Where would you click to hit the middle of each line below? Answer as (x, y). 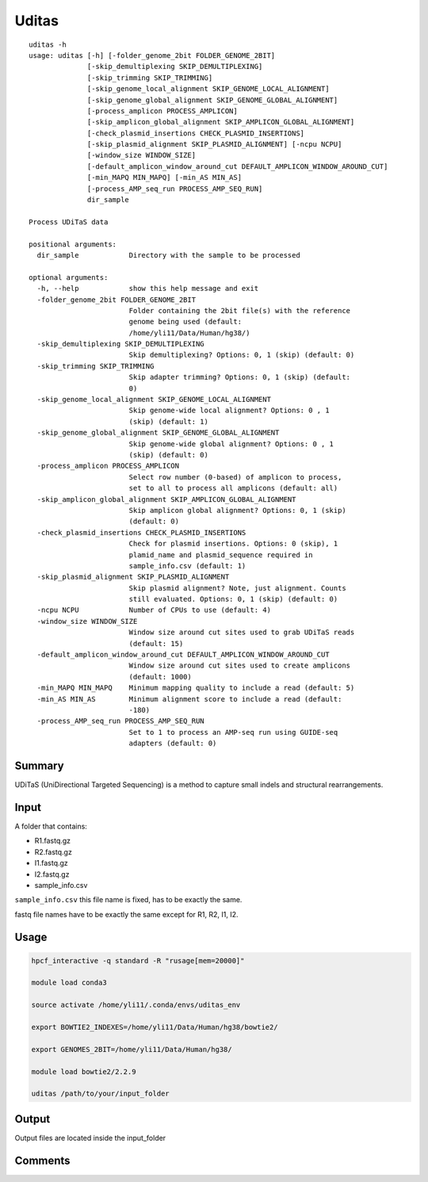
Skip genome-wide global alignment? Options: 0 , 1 (231, 444)
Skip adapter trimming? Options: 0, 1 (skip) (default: (240, 377)
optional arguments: (69, 277)
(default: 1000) (160, 677)
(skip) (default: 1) (169, 421)
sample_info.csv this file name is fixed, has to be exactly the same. (128, 900)
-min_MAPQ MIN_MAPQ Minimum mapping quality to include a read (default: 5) (196, 688)
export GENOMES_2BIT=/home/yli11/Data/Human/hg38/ (132, 1049)
